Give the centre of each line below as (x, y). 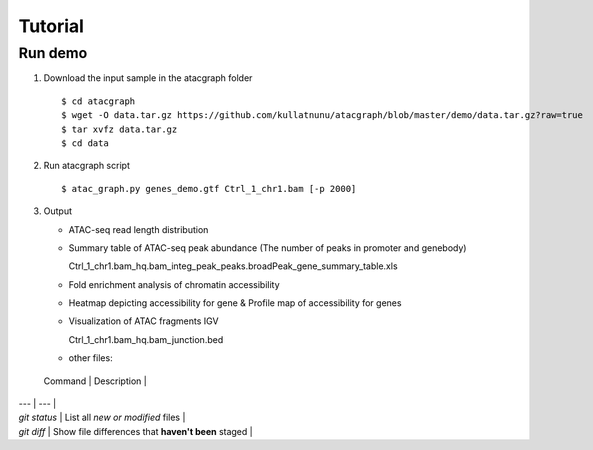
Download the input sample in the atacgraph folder (148, 78)
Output (57, 211)
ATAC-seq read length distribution (138, 229)
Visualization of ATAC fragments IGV (143, 321)
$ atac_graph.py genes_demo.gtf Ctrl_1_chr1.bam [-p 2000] (209, 188)
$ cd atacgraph (98, 101)
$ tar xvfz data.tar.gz (119, 129)
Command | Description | (95, 381)
